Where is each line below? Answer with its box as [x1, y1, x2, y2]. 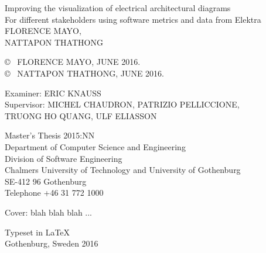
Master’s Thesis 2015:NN [5, 129, 95, 141]
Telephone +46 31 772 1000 [5, 186, 104, 199]
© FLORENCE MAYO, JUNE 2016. [5, 56, 141, 68]
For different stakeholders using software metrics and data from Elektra [5, 13, 261, 25]
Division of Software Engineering [5, 152, 122, 164]
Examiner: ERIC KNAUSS [5, 86, 101, 99]
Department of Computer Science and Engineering [5, 140, 186, 153]
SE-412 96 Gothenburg [5, 175, 87, 187]
